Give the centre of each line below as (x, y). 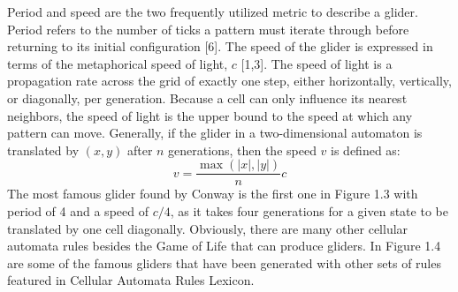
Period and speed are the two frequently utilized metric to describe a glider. (213, 11)
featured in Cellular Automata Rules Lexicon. (131, 280)
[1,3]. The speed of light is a (317, 63)
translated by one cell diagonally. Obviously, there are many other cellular (208, 228)
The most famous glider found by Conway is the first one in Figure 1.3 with (213, 194)
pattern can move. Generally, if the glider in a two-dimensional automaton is (215, 133)
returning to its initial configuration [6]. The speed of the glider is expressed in (220, 46)
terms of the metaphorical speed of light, (118, 63)
